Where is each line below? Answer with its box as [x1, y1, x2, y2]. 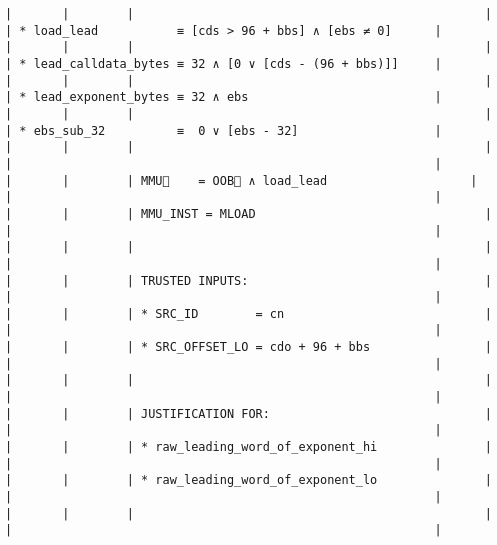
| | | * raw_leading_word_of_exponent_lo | [5, 473, 492, 488]
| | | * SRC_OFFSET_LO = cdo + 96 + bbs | [5, 340, 492, 355]
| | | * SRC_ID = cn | [5, 306, 492, 321]
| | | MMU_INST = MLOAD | [5, 206, 492, 221]
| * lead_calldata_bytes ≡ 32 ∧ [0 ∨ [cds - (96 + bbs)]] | [5, 56, 442, 71]
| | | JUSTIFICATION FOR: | [5, 406, 492, 421]
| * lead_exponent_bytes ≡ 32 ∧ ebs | [5, 90, 442, 105]
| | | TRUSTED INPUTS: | [5, 273, 492, 288]
